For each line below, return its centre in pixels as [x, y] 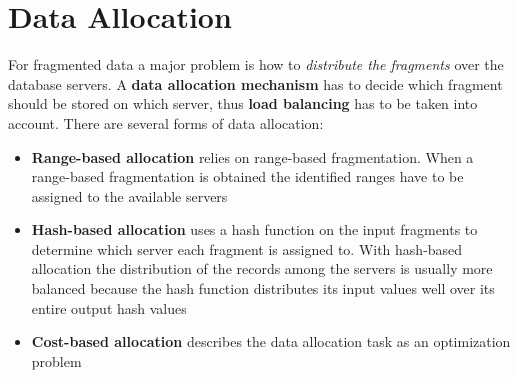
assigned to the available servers [129, 195]
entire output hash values [109, 307]
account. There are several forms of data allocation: [166, 122]
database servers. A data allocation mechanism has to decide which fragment [255, 83]
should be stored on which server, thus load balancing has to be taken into [243, 103]
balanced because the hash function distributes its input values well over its [263, 288]
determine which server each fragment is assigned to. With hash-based [247, 248]
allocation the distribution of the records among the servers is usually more [262, 268]
